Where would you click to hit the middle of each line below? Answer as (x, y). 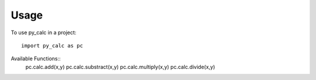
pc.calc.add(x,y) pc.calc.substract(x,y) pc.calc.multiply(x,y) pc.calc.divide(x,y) (120, 67)
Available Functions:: (36, 59)
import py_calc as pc (52, 46)
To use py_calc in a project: (44, 32)
